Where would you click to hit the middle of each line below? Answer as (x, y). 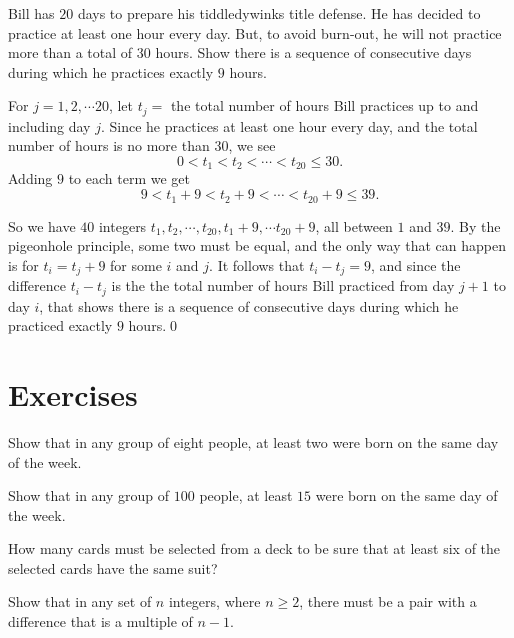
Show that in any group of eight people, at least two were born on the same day (253, 441)
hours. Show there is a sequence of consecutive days (313, 52)
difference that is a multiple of (100, 621)
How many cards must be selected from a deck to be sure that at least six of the (254, 548)
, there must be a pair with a (388, 601)
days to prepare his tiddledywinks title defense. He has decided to (279, 13)
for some (136, 264)
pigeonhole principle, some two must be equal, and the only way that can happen (257, 245)
